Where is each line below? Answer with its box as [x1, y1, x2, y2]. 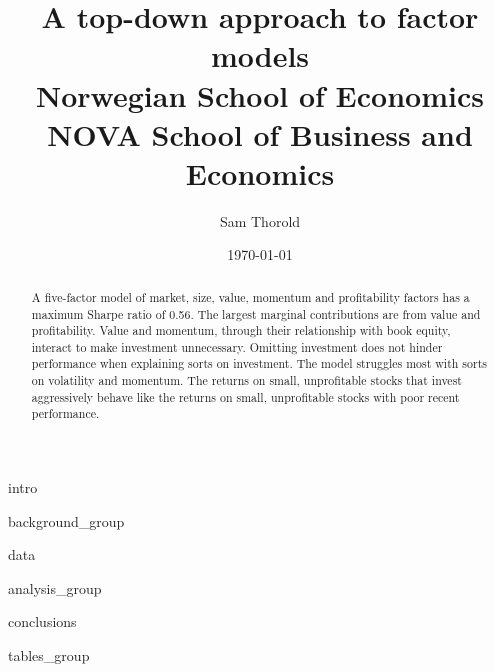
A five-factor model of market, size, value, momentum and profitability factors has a [31, 288, 470, 305]
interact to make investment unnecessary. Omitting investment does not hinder [31, 338, 443, 355]
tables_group [8, 645, 90, 666]
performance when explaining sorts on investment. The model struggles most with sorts [31, 355, 487, 372]
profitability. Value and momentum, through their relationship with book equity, [31, 322, 451, 339]
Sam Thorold [219, 210, 301, 231]
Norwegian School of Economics [36, 74, 484, 115]
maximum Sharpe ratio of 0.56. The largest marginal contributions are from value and [31, 305, 481, 322]
